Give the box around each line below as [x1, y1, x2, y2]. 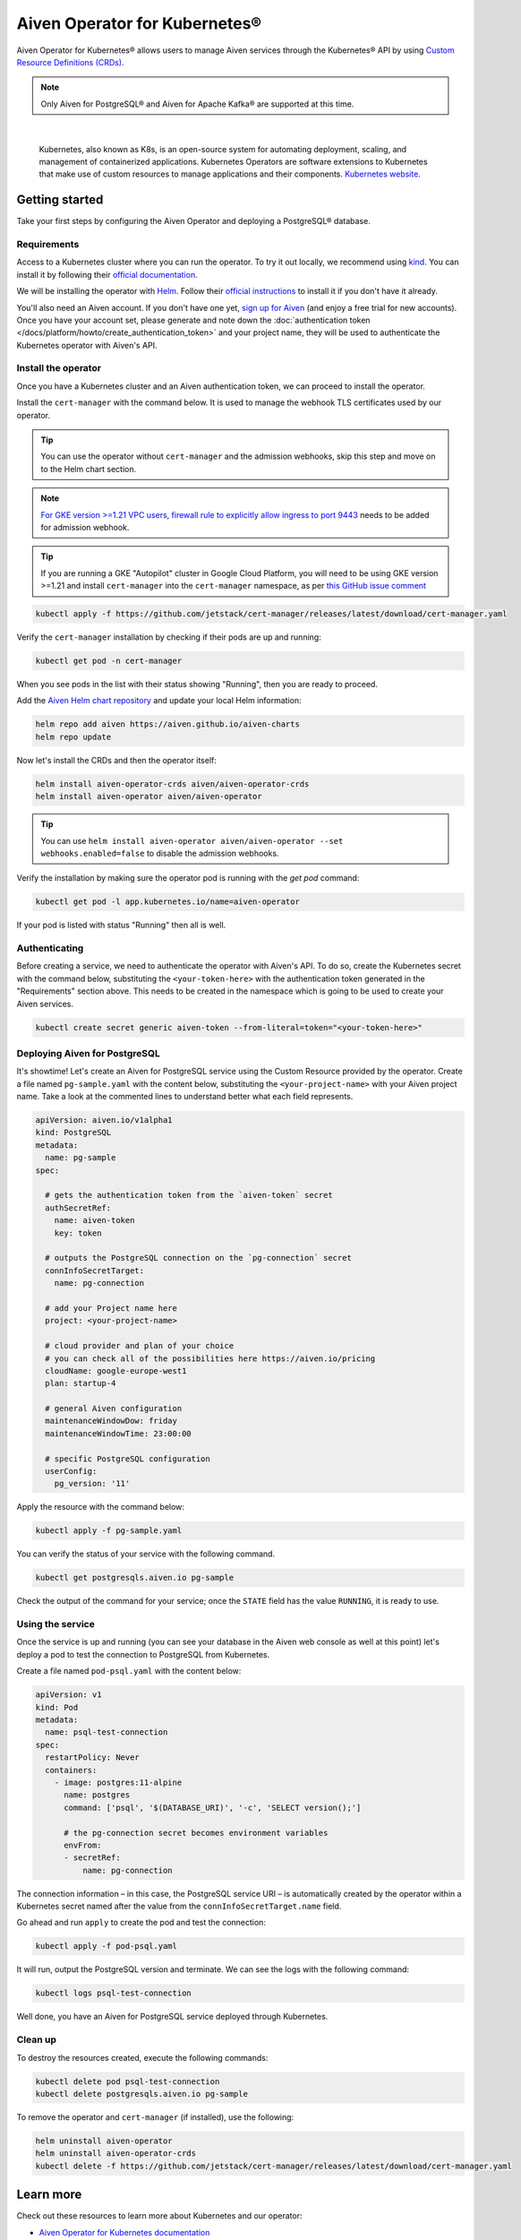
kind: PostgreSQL [35, 1127, 112, 1138]
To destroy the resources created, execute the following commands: [16, 2052, 269, 2063]
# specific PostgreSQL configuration [45, 1453, 210, 1464]
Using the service [16, 1618, 96, 1631]
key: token [54, 1228, 102, 1238]
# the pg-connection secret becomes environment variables [64, 1828, 329, 1838]
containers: [45, 1765, 98, 1775]
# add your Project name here [45, 1303, 178, 1313]
